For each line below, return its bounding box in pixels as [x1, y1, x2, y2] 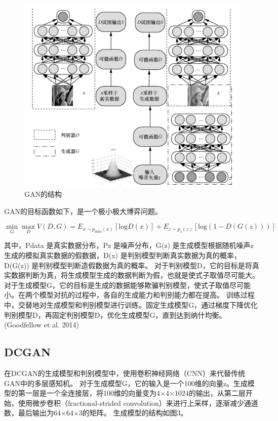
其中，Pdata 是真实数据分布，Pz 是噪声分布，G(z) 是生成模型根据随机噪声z [4, 240, 254, 250]
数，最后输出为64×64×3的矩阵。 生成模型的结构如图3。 [4, 407, 188, 418]
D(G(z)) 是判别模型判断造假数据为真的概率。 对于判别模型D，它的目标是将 [4, 260, 252, 270]
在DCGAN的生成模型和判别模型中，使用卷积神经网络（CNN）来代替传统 [4, 367, 245, 378]
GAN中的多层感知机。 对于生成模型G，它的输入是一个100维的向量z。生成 [4, 377, 248, 388]
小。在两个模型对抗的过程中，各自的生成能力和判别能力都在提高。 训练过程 [4, 289, 255, 300]
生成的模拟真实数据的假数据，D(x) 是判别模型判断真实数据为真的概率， [4, 249, 241, 260]
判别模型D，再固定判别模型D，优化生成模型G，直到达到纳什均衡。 [4, 309, 226, 320]
